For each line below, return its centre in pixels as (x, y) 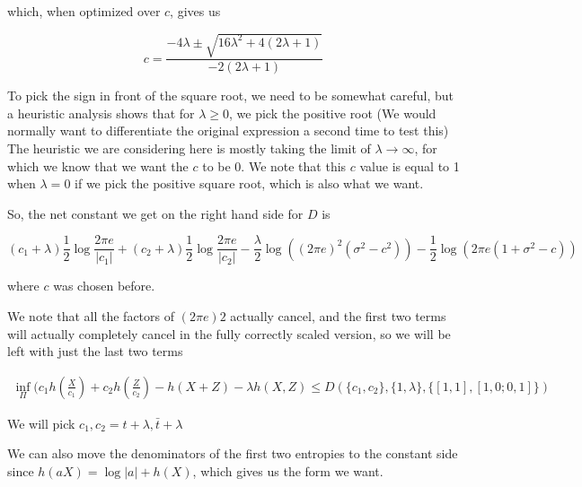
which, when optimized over (84, 11)
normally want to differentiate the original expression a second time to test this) (228, 130)
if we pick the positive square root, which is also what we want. (249, 183)
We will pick (41, 423)
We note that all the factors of (91, 315)
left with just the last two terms (95, 351)
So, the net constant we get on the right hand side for (155, 213)
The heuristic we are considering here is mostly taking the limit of (189, 148)
